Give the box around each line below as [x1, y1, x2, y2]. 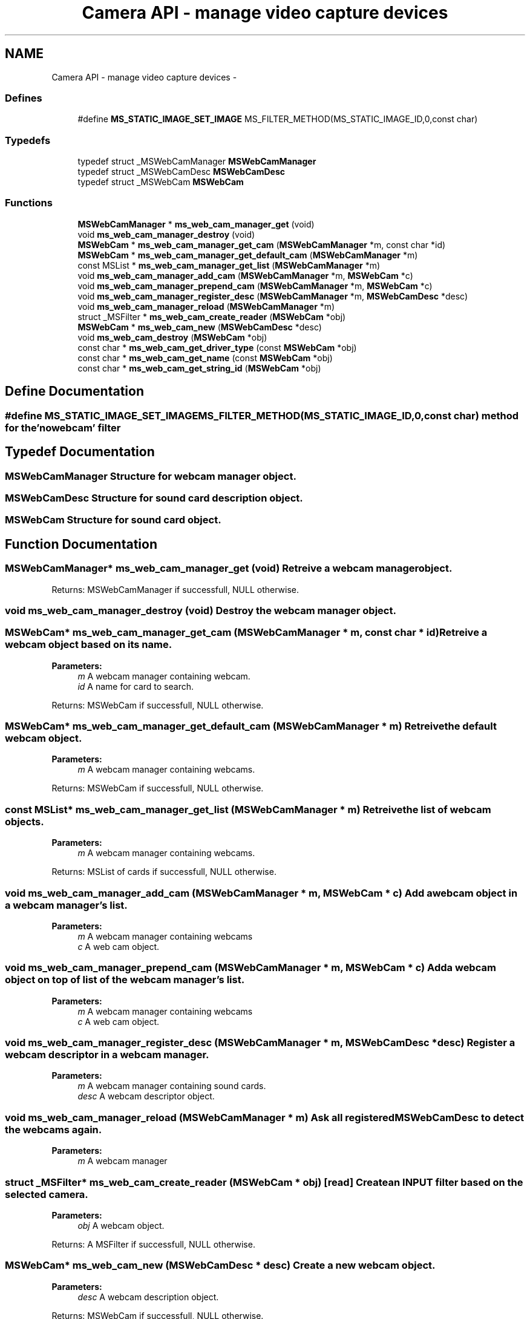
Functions [5, 197, 53, 209]
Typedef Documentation [5, 444, 155, 460]
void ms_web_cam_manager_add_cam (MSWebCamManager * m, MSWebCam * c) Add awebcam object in [5, 886, 518, 899]
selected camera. [5, 1188, 88, 1200]
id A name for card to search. [77, 681, 194, 692]
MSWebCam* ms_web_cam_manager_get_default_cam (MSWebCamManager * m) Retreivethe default [5, 720, 497, 732]
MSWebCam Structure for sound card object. [5, 514, 221, 526]
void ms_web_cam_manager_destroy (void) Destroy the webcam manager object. [5, 604, 396, 617]
